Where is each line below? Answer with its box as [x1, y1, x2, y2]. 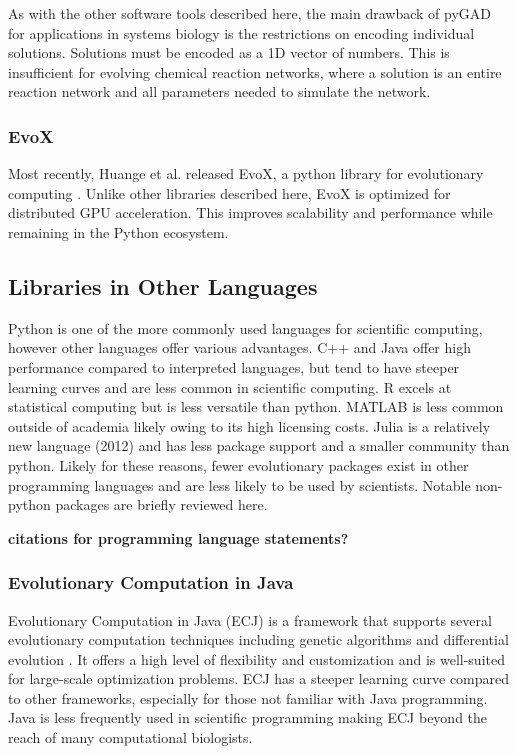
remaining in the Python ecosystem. [8, 221, 229, 242]
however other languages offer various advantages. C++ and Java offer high [8, 337, 471, 358]
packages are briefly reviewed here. [55, 494, 268, 515]
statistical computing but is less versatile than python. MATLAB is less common [8, 396, 504, 417]
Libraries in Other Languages [8, 270, 318, 301]
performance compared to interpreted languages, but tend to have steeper [8, 356, 460, 377]
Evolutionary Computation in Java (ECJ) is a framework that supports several [8, 609, 492, 630]
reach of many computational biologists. [8, 727, 253, 748]
